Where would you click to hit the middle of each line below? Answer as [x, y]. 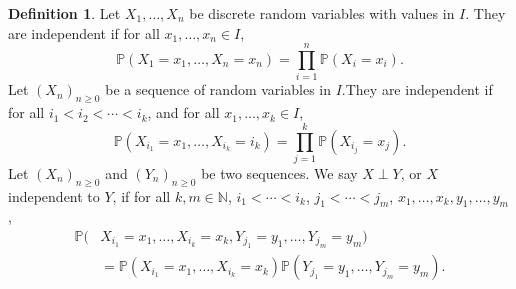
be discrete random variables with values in [322, 13]
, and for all [183, 112]
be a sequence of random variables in [218, 89]
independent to [54, 195]
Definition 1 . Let [64, 13]
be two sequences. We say [279, 172]
